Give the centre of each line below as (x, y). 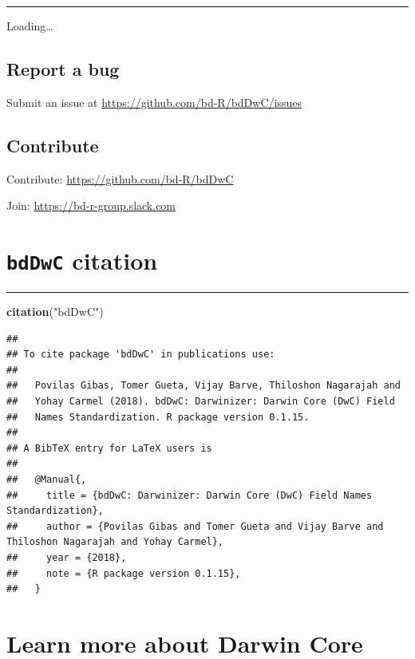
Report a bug (63, 68)
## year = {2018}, (67, 557)
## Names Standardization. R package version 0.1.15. (158, 417)
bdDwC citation (82, 260)
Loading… (30, 26)
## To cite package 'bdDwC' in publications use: (141, 355)
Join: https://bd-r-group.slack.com (91, 205)
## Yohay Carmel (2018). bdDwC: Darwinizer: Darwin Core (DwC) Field (201, 401)
